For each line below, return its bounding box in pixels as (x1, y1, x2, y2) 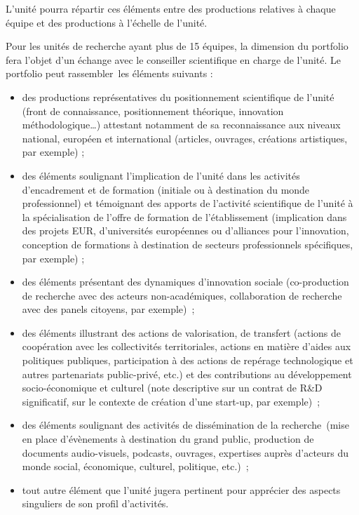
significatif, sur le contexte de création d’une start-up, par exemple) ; (22, 394, 320, 408)
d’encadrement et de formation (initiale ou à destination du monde (22, 182, 310, 196)
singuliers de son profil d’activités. (22, 496, 169, 511)
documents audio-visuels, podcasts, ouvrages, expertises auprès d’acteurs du (22, 445, 349, 460)
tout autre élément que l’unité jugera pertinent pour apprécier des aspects (22, 482, 341, 497)
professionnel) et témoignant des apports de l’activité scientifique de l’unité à (22, 196, 353, 210)
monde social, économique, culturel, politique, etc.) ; (22, 459, 249, 474)
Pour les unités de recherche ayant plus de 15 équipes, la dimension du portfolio (6, 39, 348, 53)
